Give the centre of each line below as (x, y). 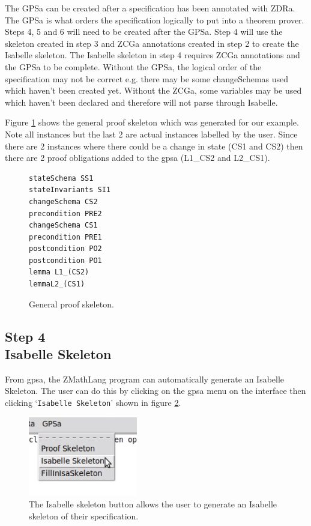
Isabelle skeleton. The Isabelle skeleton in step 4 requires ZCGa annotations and (152, 55)
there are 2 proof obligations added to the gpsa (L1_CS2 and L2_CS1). (137, 158)
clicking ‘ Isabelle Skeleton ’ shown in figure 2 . (93, 403)
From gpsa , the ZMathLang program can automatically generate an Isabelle (145, 379)
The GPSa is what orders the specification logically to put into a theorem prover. (155, 20)
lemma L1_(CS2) (59, 272)
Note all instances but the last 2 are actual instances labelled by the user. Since (151, 134)
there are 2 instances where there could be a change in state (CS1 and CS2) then (154, 146)
